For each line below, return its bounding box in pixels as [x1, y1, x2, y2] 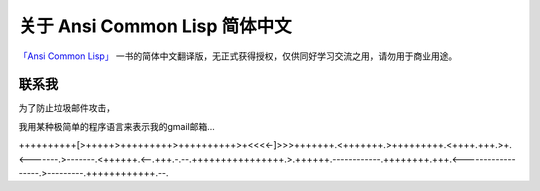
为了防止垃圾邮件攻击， [18, 102, 115, 114]
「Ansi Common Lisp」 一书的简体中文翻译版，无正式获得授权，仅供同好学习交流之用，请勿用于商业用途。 [18, 50, 458, 62]
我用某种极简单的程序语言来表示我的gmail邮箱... [18, 120, 215, 132]
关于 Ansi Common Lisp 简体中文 [18, 15, 292, 37]
